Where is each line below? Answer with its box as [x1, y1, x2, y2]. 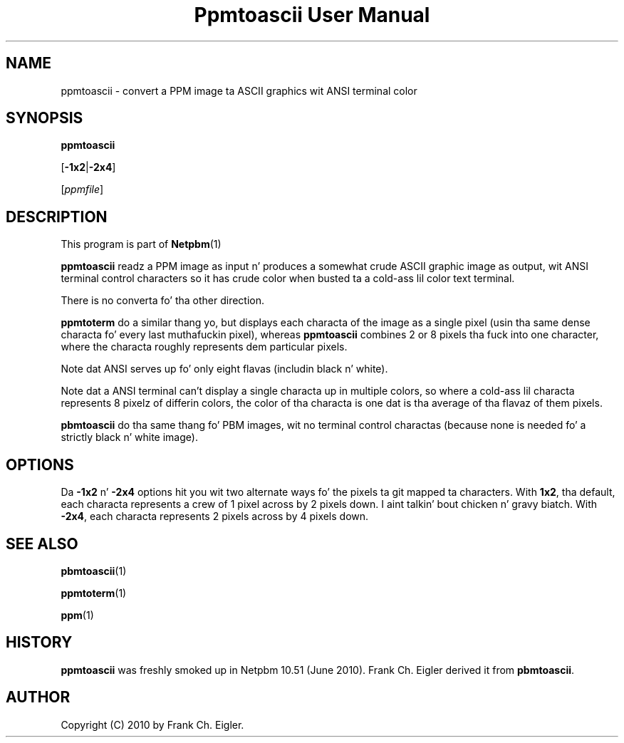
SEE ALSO [6, 534, 78, 553]
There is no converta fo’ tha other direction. [61, 294, 265, 307]
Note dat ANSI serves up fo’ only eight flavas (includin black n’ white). [61, 363, 388, 375]
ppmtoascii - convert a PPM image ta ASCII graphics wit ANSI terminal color [61, 84, 417, 97]
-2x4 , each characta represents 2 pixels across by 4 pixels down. [61, 510, 369, 523]
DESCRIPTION [6, 207, 108, 226]
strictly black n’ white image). [61, 431, 198, 444]
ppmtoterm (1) [61, 586, 127, 599]
